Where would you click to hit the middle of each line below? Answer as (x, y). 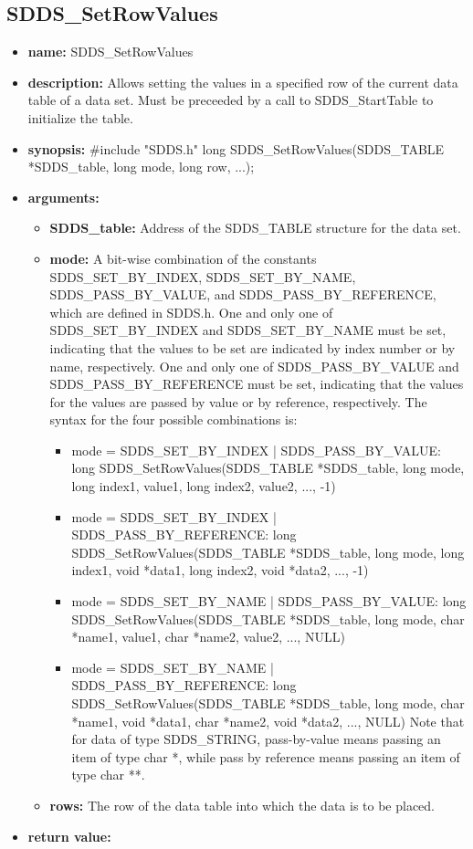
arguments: (63, 197)
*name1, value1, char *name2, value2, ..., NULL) (208, 637)
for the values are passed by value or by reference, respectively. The (238, 401)
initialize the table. (80, 117)
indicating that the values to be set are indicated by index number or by (252, 347)
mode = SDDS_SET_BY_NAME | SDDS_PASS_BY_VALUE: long (269, 601)
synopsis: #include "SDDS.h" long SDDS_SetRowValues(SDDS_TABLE (236, 148)
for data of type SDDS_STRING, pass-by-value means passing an (256, 739)
